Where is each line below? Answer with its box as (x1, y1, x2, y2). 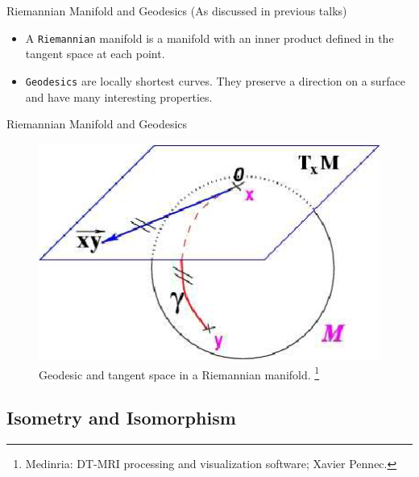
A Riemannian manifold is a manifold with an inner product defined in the (25, 29, 394, 46)
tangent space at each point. (25, 45, 165, 62)
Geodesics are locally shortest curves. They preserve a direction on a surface (25, 72, 405, 89)
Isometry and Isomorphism (6, 405, 236, 430)
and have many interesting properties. (25, 88, 213, 105)
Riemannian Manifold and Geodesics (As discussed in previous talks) (6, 2, 347, 19)
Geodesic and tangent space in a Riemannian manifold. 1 (39, 363, 320, 383)
